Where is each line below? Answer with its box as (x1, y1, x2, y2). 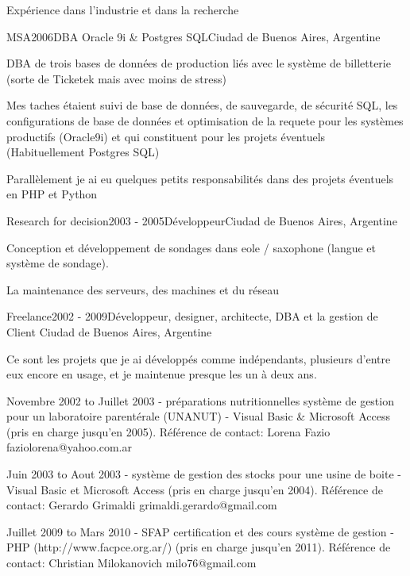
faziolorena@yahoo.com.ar (6, 439, 132, 455)
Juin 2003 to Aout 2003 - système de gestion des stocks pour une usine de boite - (6, 466, 401, 482)
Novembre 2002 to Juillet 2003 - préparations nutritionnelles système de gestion (6, 392, 394, 409)
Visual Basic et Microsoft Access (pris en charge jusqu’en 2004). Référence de (6, 481, 383, 497)
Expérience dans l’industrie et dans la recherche (6, 2, 239, 17)
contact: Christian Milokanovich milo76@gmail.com (6, 555, 257, 571)
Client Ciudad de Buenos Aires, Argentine (6, 323, 212, 340)
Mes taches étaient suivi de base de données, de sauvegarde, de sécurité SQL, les (6, 97, 398, 113)
